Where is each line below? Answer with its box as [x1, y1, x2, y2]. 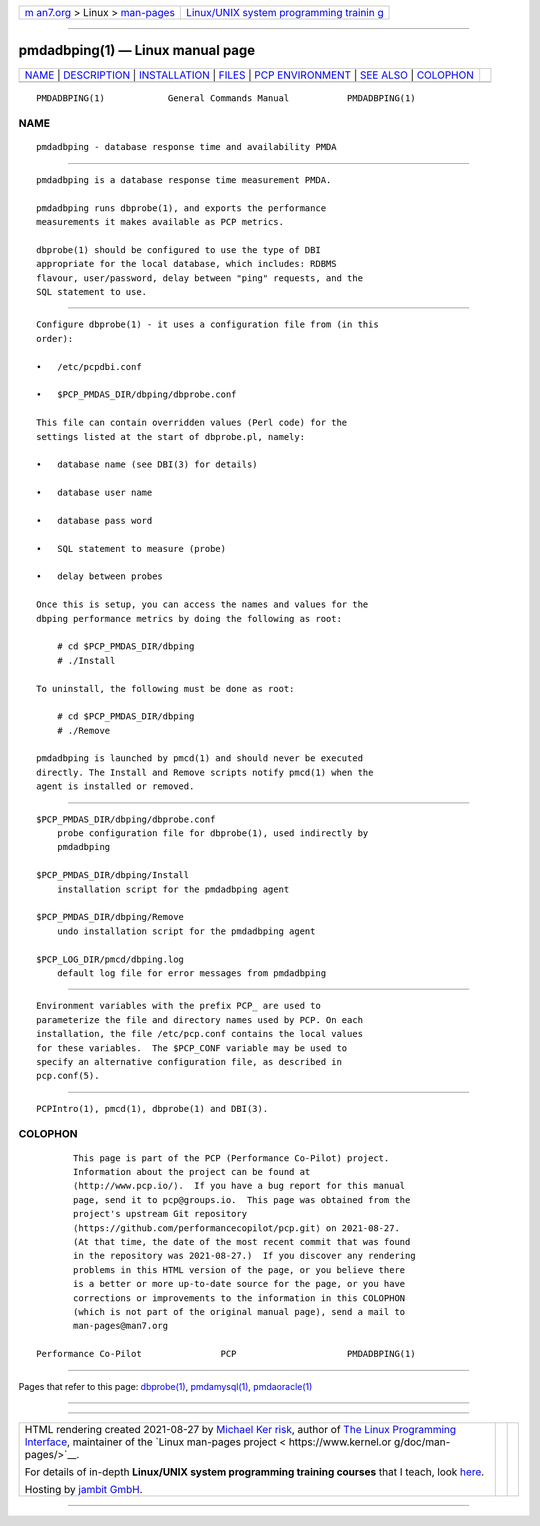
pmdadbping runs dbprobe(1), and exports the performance [36, 202, 327, 214]
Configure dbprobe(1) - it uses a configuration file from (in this [36, 319, 379, 330]
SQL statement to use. [36, 286, 148, 297]
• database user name [36, 487, 153, 499]
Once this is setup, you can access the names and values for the [36, 599, 369, 610]
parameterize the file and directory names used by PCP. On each [36, 1014, 364, 1025]
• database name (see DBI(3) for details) [36, 459, 259, 470]
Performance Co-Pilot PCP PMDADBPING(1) [36, 1348, 416, 1360]
